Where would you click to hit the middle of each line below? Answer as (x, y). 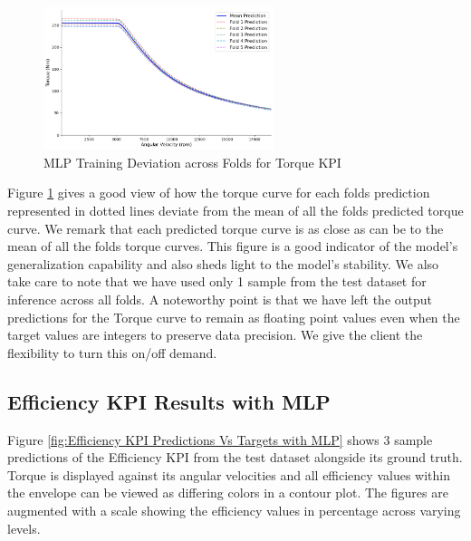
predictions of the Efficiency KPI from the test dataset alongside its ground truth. (235, 457)
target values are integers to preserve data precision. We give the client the (215, 335)
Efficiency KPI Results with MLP (169, 401)
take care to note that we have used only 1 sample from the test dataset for (217, 281)
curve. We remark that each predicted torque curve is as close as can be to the (226, 228)
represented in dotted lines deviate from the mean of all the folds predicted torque (235, 211)
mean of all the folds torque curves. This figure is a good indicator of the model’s (233, 246)
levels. (24, 528)
